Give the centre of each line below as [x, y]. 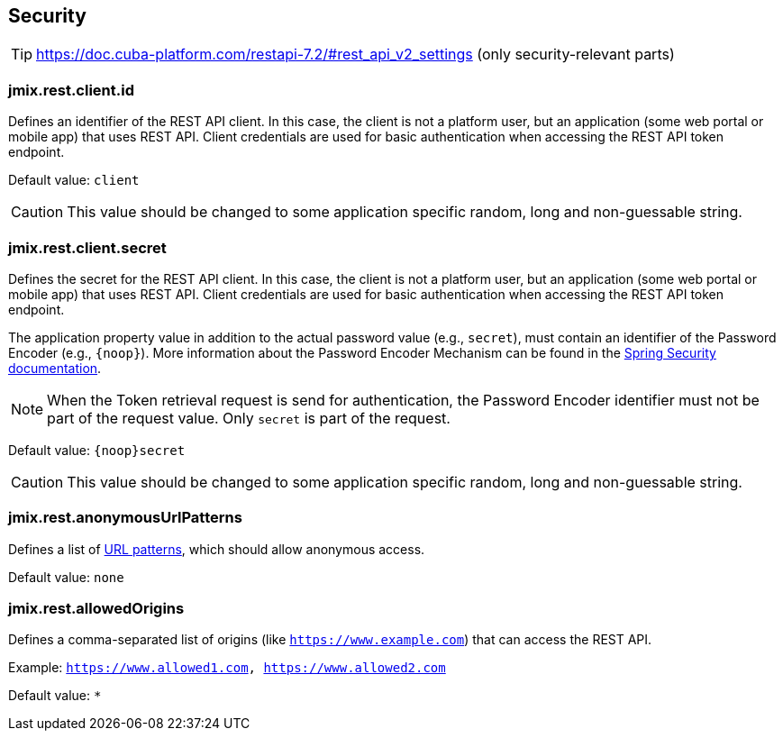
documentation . [55, 368]
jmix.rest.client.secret [87, 247]
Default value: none [66, 577]
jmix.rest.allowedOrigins [96, 609]
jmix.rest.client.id [71, 90]
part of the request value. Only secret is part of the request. [249, 418]
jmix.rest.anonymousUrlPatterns [125, 518]
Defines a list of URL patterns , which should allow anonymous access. [217, 549]
